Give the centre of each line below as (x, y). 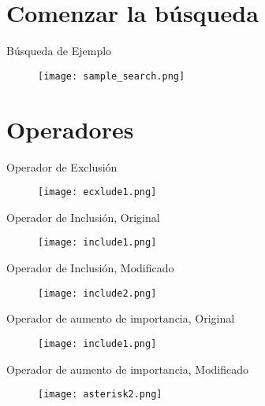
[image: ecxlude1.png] (97, 192)
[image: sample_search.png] (112, 76)
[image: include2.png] (97, 293)
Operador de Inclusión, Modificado (90, 268)
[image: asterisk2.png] (100, 395)
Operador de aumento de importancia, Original (121, 318)
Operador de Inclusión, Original (83, 217)
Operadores (70, 129)
